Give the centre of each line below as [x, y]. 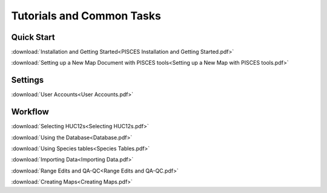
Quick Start [33, 37]
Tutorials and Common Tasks [86, 16]
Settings [28, 80]
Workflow [30, 112]
